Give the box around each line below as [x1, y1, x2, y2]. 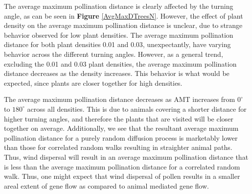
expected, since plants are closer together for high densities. [4, 77, 183, 88]
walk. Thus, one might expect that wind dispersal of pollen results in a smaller [4, 171, 240, 181]
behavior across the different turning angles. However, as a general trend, [4, 48, 223, 59]
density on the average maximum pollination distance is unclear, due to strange [4, 20, 243, 30]
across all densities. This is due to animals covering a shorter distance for [27, 103, 247, 114]
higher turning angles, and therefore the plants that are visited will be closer [4, 113, 233, 123]
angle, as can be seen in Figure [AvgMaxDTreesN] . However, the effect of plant [4, 10, 243, 21]
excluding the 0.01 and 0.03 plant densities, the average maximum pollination [4, 58, 237, 69]
